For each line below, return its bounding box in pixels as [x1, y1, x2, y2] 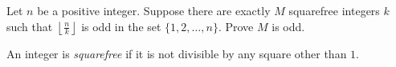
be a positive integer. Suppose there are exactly [37, 2, 271, 18]
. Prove [218, 18, 254, 34]
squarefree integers [288, 2, 380, 18]
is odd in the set [81, 18, 161, 34]
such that [6, 18, 53, 34]
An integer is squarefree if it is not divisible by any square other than [6, 45, 347, 61]
